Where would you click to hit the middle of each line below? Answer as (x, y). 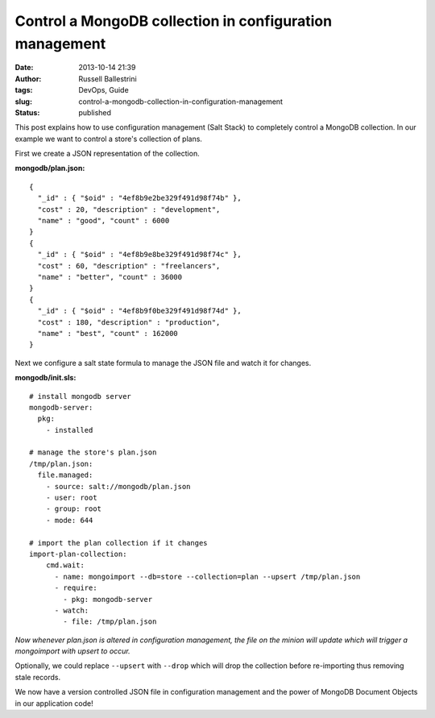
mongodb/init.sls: (46, 378)
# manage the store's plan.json (93, 452)
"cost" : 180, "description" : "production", (129, 322)
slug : (23, 102)
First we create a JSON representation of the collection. (108, 154)
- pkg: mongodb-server (108, 599)
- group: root (74, 509)
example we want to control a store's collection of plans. (109, 139)
